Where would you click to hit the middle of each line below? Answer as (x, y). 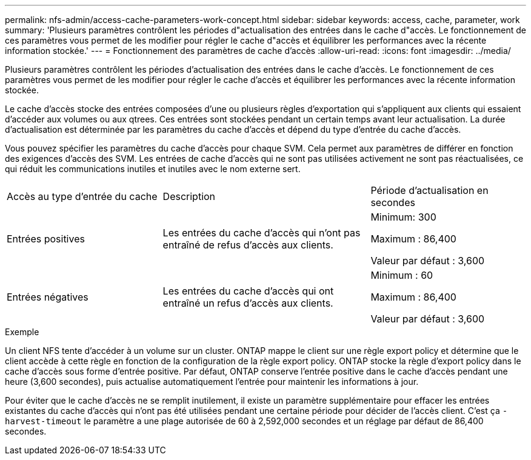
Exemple (22, 332)
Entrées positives (46, 239)
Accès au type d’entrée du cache (82, 196)
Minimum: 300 (403, 217)
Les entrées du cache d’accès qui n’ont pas (262, 233)
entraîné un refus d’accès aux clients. (248, 303)
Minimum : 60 (402, 275)
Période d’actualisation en (429, 190)
